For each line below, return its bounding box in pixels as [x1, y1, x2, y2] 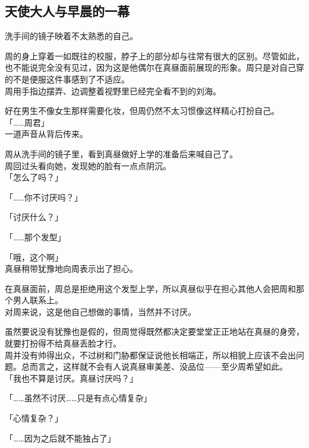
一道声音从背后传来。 [5, 128, 88, 140]
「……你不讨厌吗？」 [5, 190, 83, 203]
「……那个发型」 [5, 230, 66, 243]
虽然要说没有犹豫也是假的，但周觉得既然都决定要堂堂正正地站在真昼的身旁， [5, 325, 304, 338]
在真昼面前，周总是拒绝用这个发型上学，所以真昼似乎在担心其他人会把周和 [5, 282, 296, 294]
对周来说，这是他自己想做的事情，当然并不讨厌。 [5, 305, 196, 317]
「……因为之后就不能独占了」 [5, 431, 116, 444]
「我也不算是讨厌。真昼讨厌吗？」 [5, 371, 138, 384]
